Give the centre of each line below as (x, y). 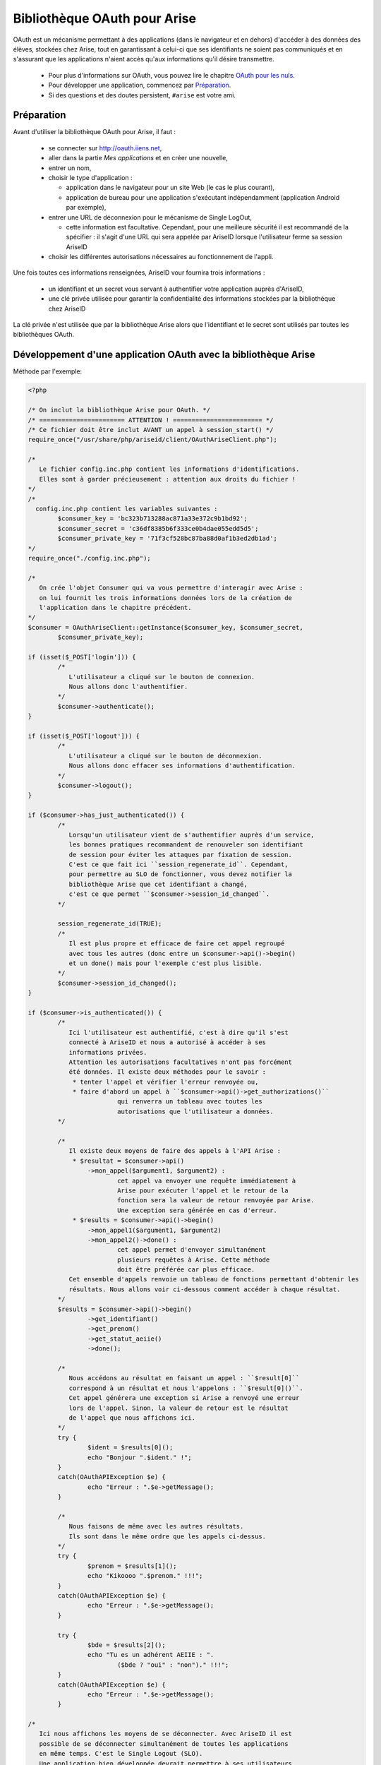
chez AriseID (67, 309)
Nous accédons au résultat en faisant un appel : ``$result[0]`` (184, 1378)
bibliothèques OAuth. (44, 335)
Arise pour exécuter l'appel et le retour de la (202, 1190)
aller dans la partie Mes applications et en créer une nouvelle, (138, 158)
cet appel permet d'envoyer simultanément (192, 1250)
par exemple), (86, 208)
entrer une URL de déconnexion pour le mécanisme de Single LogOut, (150, 217)
